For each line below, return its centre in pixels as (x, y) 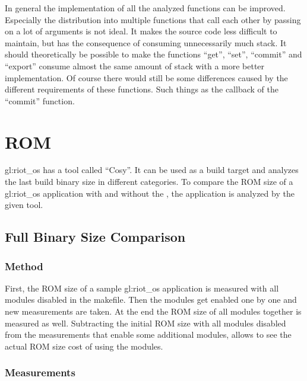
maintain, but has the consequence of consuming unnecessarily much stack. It (146, 42)
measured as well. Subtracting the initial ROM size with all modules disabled (145, 323)
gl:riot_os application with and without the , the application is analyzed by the (150, 193)
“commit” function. (40, 100)
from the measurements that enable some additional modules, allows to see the (148, 334)
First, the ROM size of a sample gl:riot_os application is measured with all (142, 288)
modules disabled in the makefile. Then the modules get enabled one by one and (151, 300)
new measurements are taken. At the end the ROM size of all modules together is (153, 311)
